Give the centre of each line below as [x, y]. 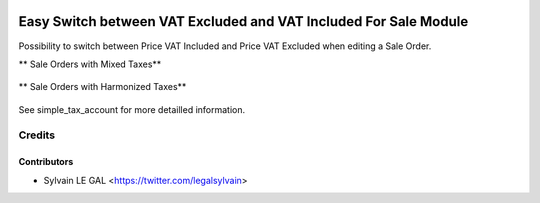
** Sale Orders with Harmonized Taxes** [102, 87]
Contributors [46, 162]
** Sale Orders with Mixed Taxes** [90, 64]
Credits [36, 135]
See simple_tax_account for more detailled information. [132, 109]
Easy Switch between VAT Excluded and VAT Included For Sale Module [243, 21]
